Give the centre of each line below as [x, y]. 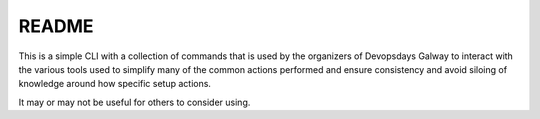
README [56, 26]
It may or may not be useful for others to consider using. [134, 102]
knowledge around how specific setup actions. [115, 84]
